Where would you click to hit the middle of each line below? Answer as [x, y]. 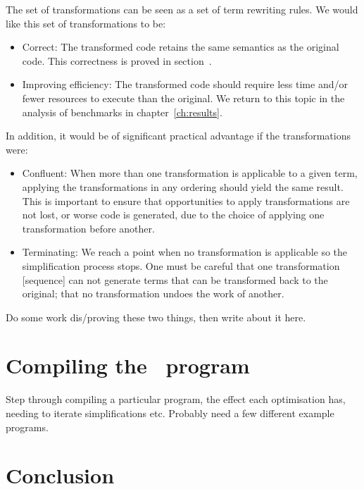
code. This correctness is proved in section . [117, 60]
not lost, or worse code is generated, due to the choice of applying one [173, 215]
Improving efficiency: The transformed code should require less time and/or [185, 84]
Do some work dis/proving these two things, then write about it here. [156, 317]
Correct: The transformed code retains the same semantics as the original [181, 47]
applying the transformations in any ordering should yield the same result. [183, 186]
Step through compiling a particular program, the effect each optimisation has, [176, 399]
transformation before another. [88, 228]
